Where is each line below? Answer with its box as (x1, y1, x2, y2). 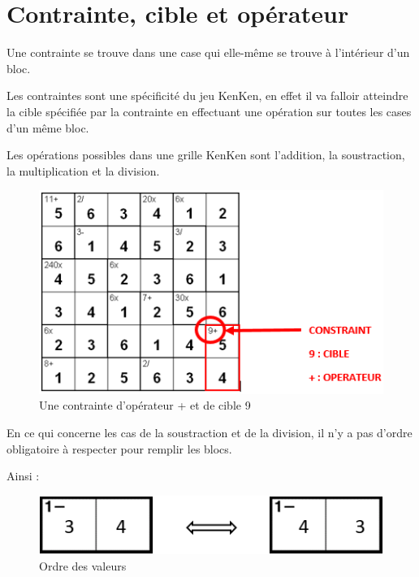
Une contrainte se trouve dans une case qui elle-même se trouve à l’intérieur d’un (6, 44, 410, 61)
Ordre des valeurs (39, 557, 127, 574)
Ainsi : (6, 467, 40, 484)
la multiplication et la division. (6, 162, 160, 179)
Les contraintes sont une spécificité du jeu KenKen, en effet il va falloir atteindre (6, 87, 408, 104)
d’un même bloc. (6, 119, 89, 136)
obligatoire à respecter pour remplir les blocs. (6, 440, 232, 457)
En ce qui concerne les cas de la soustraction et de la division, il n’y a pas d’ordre (6, 424, 413, 440)
